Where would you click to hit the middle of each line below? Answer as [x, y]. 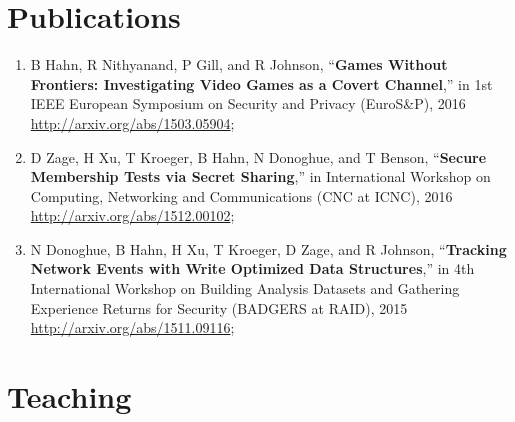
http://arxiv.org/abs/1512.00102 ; [132, 215]
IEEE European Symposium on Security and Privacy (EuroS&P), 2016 [248, 103]
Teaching [69, 396]
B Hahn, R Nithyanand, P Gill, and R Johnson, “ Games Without [239, 64]
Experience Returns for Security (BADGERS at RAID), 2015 [219, 307]
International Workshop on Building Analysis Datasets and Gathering [245, 288]
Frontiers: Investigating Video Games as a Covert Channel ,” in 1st [261, 83]
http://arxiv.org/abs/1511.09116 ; [132, 327]
